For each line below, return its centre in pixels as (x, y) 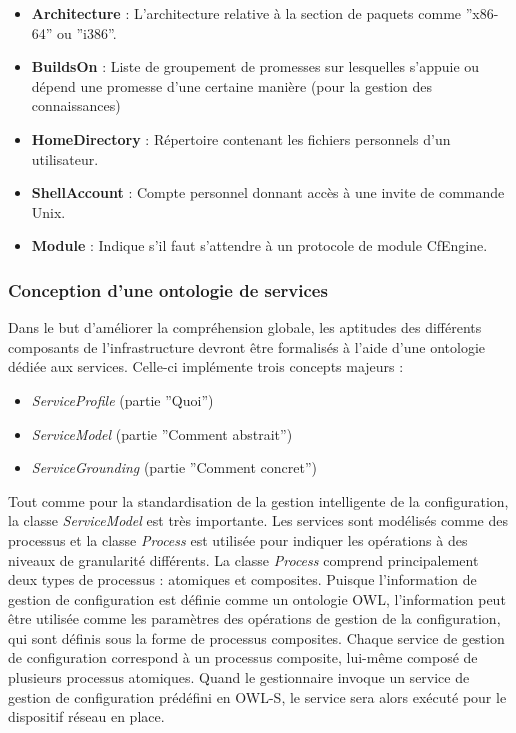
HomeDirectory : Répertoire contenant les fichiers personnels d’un (241, 138)
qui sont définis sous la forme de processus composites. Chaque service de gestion (256, 637)
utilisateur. (65, 158)
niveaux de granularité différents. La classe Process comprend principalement (243, 559)
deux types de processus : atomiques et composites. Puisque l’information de (242, 579)
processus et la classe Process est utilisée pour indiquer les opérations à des (238, 539)
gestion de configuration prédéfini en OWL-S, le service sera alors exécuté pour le (257, 696)
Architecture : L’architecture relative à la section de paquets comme (246, 13)
